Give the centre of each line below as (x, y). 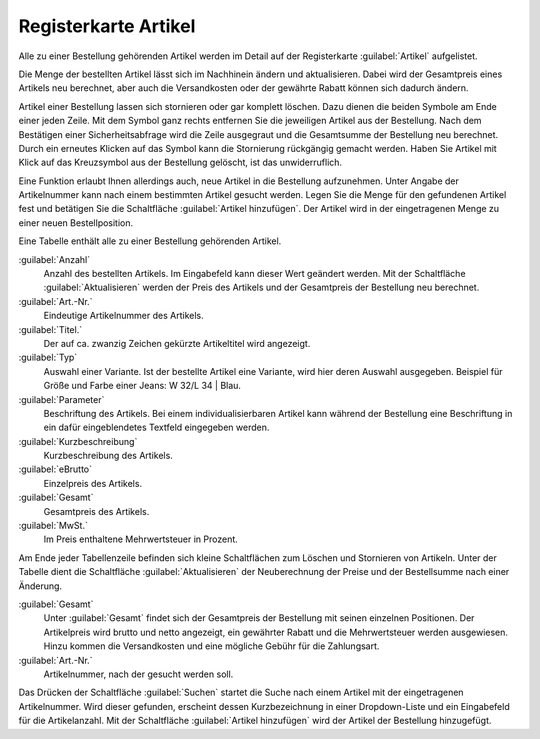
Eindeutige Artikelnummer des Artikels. (123, 316)
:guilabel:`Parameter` (61, 399)
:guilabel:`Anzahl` (54, 259)
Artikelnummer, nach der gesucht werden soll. (138, 674)
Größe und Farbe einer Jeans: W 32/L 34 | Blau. (142, 386)
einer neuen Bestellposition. (76, 222)
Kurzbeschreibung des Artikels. (108, 456)
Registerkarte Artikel (107, 26)
